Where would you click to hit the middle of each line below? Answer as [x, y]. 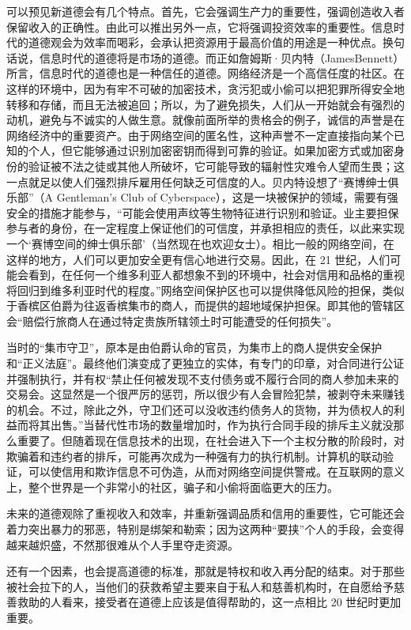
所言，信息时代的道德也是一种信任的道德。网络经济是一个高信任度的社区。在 [205, 73]
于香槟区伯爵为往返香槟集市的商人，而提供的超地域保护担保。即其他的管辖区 [205, 306]
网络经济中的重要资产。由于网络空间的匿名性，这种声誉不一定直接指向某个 [200, 135]
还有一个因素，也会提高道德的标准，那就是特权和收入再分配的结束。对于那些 [205, 571]
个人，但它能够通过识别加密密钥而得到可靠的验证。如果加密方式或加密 [211, 151]
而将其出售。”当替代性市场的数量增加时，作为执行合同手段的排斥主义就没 [205, 425]
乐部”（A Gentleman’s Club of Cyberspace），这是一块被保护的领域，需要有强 [202, 197]
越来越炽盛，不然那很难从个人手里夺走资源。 [123, 544]
